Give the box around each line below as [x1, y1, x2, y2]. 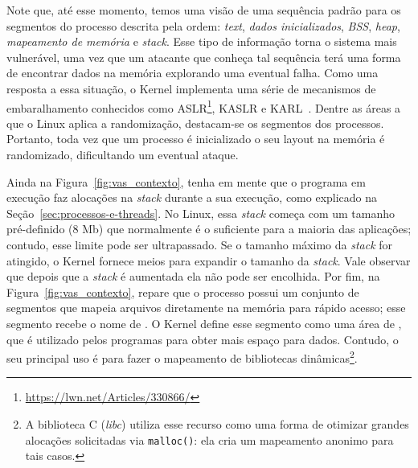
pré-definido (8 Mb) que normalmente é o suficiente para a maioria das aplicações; [6, 220, 412, 237]
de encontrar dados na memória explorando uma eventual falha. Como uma [6, 64, 379, 81]
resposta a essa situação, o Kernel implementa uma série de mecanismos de [6, 80, 376, 96]
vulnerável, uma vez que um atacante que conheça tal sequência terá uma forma [6, 48, 401, 65]
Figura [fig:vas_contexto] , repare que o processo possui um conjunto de [6, 283, 359, 300]
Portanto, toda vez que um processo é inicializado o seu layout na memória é [6, 130, 385, 147]
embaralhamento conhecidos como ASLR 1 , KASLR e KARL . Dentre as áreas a [6, 96, 401, 116]
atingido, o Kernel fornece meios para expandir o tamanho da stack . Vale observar [6, 252, 411, 269]
